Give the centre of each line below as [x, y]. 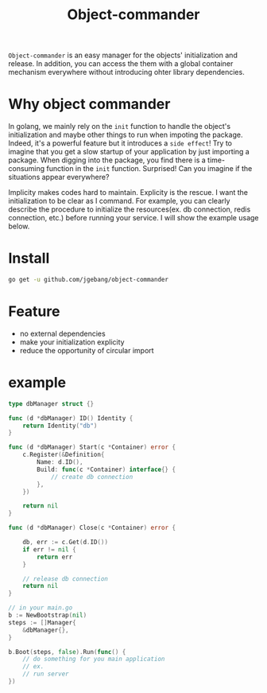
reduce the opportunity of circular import [87, 350]
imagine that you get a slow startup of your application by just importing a [129, 152]
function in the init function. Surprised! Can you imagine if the [149, 169]
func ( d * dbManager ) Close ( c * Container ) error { [92, 528]
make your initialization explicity [72, 342]
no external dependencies [62, 333]
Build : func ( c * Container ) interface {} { [106, 469]
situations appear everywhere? [59, 177]
